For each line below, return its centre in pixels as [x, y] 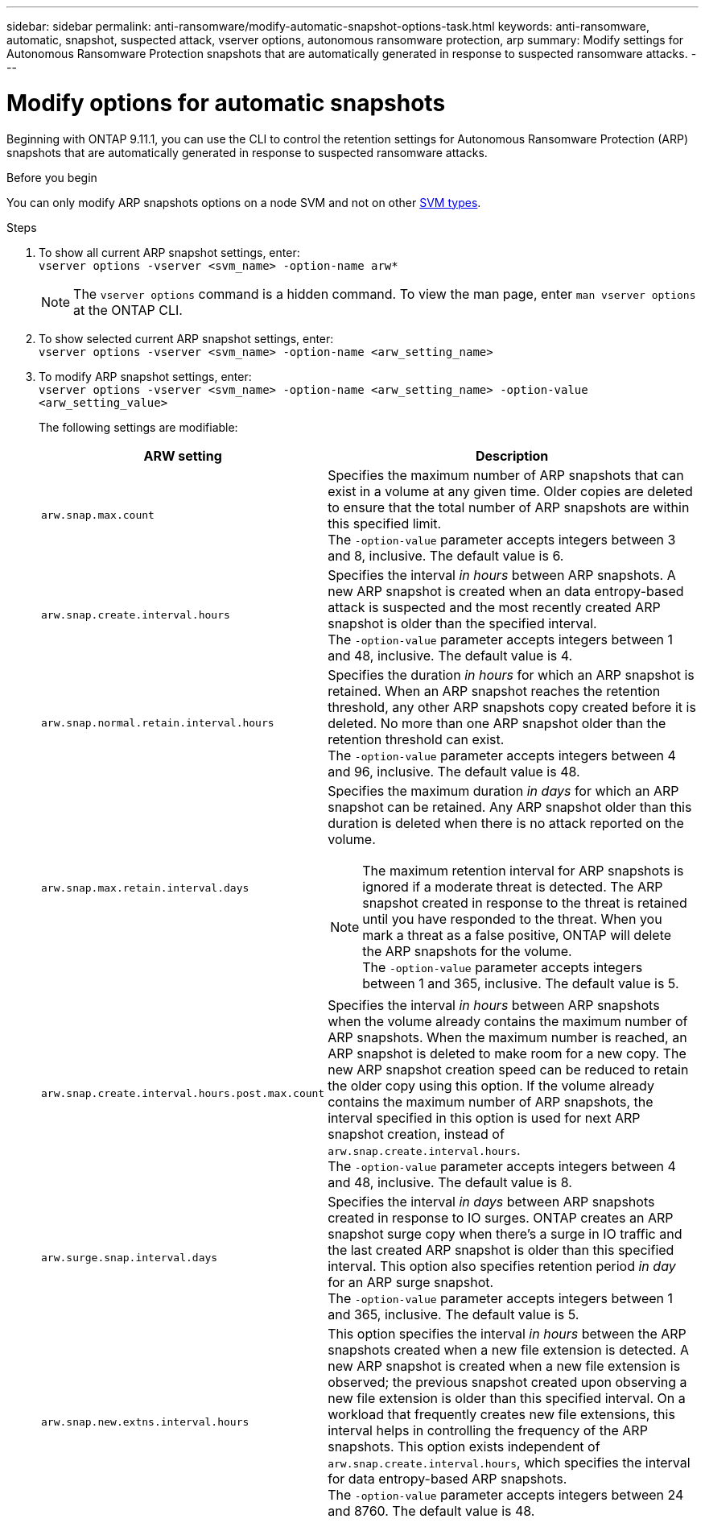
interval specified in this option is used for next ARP [484, 1117]
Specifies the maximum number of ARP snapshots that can [506, 475]
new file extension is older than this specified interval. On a [507, 1398]
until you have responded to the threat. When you [512, 919]
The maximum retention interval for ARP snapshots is [523, 870]
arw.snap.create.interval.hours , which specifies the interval [509, 1462]
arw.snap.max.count [98, 515]
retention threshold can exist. [416, 739]
